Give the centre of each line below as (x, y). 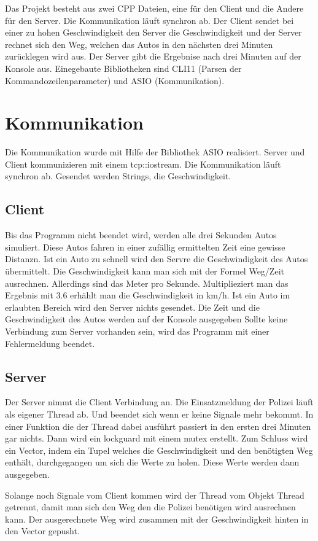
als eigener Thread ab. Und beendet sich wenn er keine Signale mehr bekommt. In (159, 414)
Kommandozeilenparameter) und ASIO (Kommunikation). (115, 80)
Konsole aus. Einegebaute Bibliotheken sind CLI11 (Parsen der (123, 68)
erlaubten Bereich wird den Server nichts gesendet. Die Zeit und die (132, 307)
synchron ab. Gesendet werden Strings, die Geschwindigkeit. (118, 176)
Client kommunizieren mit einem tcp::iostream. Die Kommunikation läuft (143, 164)
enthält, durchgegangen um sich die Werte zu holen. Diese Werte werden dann (152, 462)
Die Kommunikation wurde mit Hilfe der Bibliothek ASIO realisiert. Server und (155, 152)
